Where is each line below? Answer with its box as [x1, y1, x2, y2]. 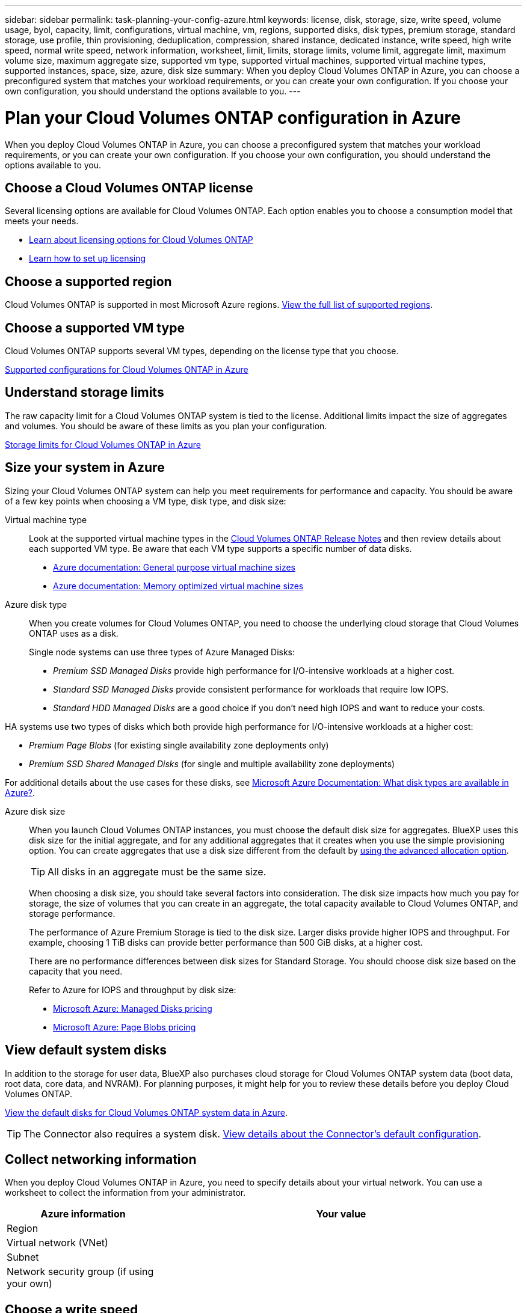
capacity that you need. [29, 966, 123, 976]
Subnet [7, 1251, 39, 1264]
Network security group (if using [7, 1266, 154, 1278]
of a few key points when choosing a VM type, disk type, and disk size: [5, 495, 286, 506]
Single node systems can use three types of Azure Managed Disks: [29, 646, 295, 657]
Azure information [40, 1208, 126, 1220]
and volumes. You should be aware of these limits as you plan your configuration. [5, 420, 327, 431]
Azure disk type [5, 599, 67, 610]
